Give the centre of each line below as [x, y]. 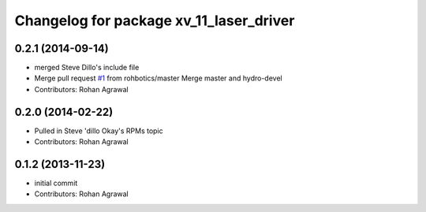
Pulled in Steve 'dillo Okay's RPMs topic [99, 131]
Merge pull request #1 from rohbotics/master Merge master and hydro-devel [159, 78]
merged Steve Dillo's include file [87, 68]
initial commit [56, 183]
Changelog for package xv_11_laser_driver [155, 20]
